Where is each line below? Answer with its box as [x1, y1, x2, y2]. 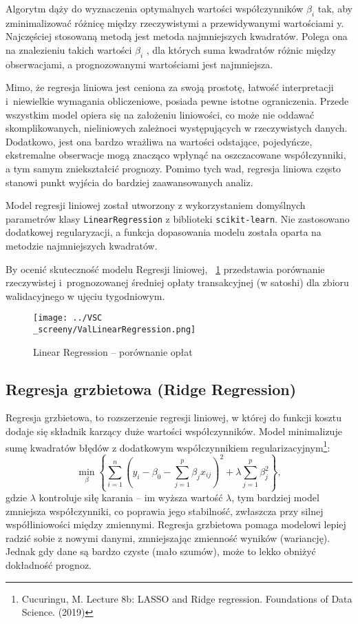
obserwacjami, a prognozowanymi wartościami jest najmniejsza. [6, 57, 273, 71]
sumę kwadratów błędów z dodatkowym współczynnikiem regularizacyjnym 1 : [6, 438, 330, 454]
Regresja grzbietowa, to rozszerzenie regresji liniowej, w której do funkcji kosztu [6, 410, 342, 425]
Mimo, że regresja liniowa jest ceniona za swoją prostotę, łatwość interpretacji [6, 80, 334, 94]
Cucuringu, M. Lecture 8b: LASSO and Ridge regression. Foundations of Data [21, 591, 352, 605]
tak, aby [317, 1, 352, 15]
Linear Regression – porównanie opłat [33, 344, 193, 359]
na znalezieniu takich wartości [6, 42, 132, 57]
